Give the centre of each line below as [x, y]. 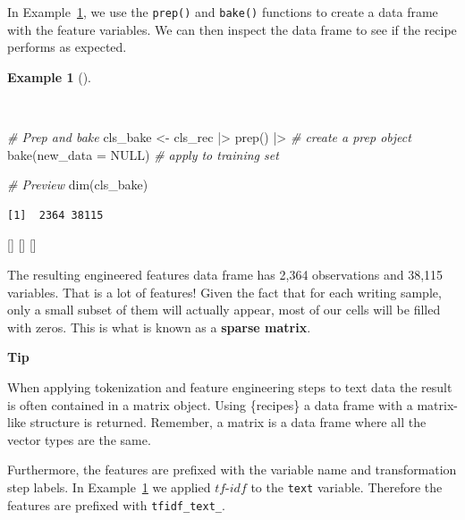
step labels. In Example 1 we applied [109, 486]
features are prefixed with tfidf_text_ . [116, 504]
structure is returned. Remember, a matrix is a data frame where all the [228, 422]
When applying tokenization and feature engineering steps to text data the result [230, 386]
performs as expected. [67, 47]
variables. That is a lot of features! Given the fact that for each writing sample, [224, 292]
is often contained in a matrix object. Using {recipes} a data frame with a [210, 404]
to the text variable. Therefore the [347, 486]
